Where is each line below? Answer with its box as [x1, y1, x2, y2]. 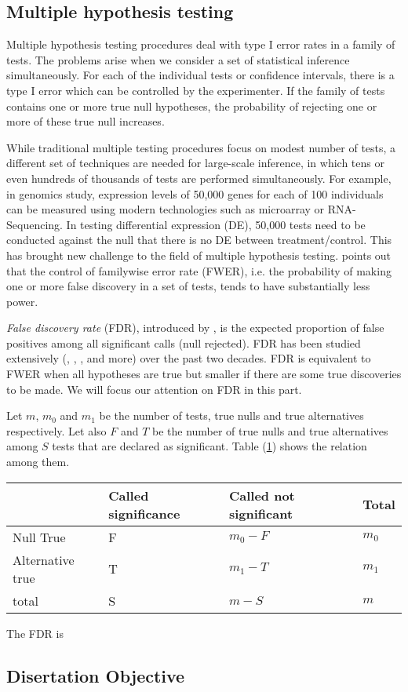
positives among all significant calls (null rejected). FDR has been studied [6, 334, 361, 351]
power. [6, 293, 38, 309]
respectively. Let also [6, 422, 107, 439]
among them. [6, 453, 70, 470]
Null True [13, 527, 66, 546]
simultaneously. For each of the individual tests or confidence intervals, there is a [6, 67, 395, 83]
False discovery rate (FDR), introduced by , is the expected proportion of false [6, 319, 384, 336]
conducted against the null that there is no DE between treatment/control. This [6, 231, 392, 248]
